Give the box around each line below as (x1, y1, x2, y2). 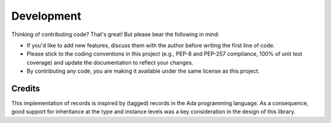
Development (11, 9, 82, 23)
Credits (11, 83, 40, 94)
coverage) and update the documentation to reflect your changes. (26, 59, 194, 66)
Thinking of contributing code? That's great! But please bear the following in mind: (11, 31, 220, 38)
